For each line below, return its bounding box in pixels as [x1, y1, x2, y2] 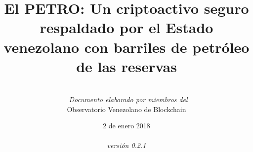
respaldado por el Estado [40, 17, 213, 38]
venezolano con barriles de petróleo [3, 37, 250, 57]
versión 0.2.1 [107, 140, 146, 150]
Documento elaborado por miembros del [69, 94, 188, 105]
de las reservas [76, 56, 177, 76]
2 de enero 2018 [103, 120, 150, 131]
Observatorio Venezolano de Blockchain [67, 104, 186, 114]
